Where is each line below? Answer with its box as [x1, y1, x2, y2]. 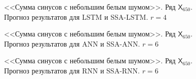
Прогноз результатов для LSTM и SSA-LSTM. [4, 11, 148, 22]
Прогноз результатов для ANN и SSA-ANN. [4, 38, 140, 49]
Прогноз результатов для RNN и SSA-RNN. [4, 65, 140, 75]
